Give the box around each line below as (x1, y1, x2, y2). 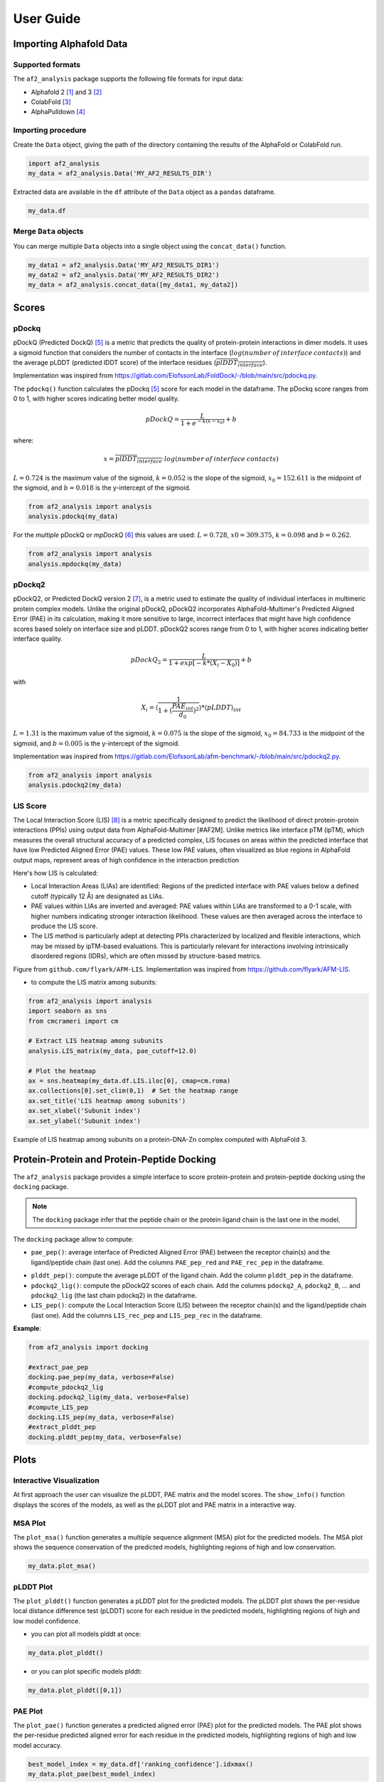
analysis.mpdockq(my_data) (28, 560, 122, 568)
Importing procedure (13, 125, 87, 135)
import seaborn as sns (28, 1007, 107, 1015)
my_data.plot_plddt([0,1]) (28, 1686, 122, 1694)
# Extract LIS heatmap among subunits (28, 1037, 164, 1045)
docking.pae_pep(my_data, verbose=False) (28, 1373, 175, 1381)
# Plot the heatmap (28, 1066, 96, 1075)
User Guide (13, 11, 81, 26)
